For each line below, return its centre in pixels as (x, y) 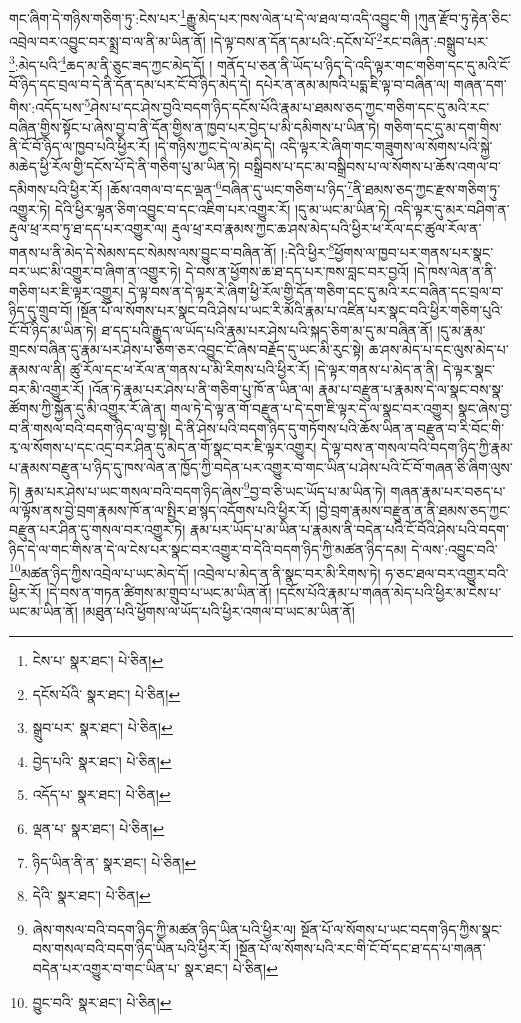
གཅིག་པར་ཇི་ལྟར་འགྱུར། (66, 290)
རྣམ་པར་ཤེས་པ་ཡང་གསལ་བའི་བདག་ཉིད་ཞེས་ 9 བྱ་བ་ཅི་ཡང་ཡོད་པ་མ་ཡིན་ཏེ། (205, 489)
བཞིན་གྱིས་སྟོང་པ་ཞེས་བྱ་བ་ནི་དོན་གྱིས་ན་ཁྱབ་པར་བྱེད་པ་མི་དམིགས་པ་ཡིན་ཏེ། (194, 126)
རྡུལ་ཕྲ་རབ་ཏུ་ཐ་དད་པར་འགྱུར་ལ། (88, 228)
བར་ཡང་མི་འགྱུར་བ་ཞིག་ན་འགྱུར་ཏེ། (95, 271)
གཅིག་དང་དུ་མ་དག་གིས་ (443, 126)
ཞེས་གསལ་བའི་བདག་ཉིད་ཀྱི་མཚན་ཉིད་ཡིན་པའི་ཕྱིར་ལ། (164, 928)
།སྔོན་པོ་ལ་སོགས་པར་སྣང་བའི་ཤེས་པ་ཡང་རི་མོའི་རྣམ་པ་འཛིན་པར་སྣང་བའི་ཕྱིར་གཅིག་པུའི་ (290, 310)
